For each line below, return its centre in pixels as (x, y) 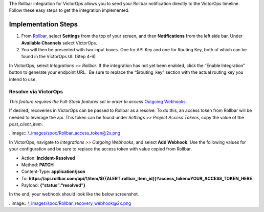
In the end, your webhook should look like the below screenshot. (74, 194)
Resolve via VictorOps (36, 92)
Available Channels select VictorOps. (59, 43)
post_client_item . (26, 124)
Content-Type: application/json (53, 171)
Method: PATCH (37, 165)
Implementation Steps (44, 24)
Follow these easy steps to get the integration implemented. (69, 10)
